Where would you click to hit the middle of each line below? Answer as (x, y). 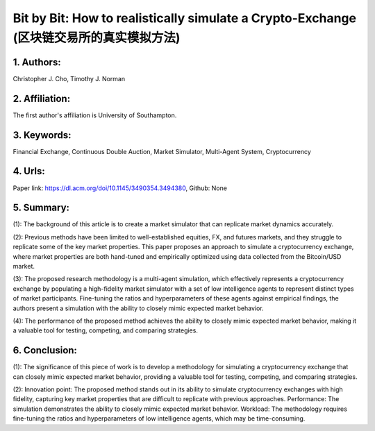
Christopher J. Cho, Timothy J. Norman (69, 78)
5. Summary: (41, 208)
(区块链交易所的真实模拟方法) (97, 37)
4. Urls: (29, 171)
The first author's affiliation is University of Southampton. (95, 115)
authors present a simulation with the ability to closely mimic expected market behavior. (138, 308)
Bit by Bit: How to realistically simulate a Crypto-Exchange (185, 18)
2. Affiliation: (42, 98)
